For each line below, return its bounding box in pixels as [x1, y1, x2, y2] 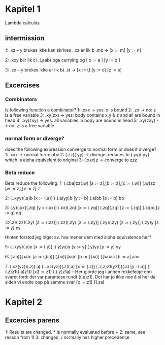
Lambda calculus [5, 20, 40, 26]
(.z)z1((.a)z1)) [5, 269, 32, 275]
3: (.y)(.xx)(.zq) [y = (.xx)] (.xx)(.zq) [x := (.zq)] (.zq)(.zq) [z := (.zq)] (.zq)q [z [5, 205, 160, 210]
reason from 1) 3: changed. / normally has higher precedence [5, 334, 130, 341]
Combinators [5, 96, 37, 103]
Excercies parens [5, 316, 60, 324]
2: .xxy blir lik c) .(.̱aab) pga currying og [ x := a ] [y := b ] [5, 57, 121, 63]
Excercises [5, 81, 40, 90]
